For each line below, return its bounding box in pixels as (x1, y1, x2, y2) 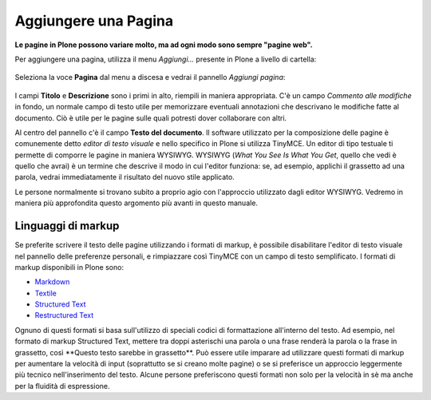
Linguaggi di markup (14, 220, 120, 233)
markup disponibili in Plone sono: (14, 262, 124, 271)
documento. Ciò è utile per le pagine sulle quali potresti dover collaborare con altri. (14, 113, 287, 123)
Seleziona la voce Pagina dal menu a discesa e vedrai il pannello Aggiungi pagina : (14, 73, 286, 82)
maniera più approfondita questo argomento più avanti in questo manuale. (14, 198, 259, 208)
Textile (34, 288, 57, 298)
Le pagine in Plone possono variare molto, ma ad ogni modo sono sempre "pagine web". (14, 40, 313, 50)
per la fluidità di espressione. (14, 381, 111, 390)
